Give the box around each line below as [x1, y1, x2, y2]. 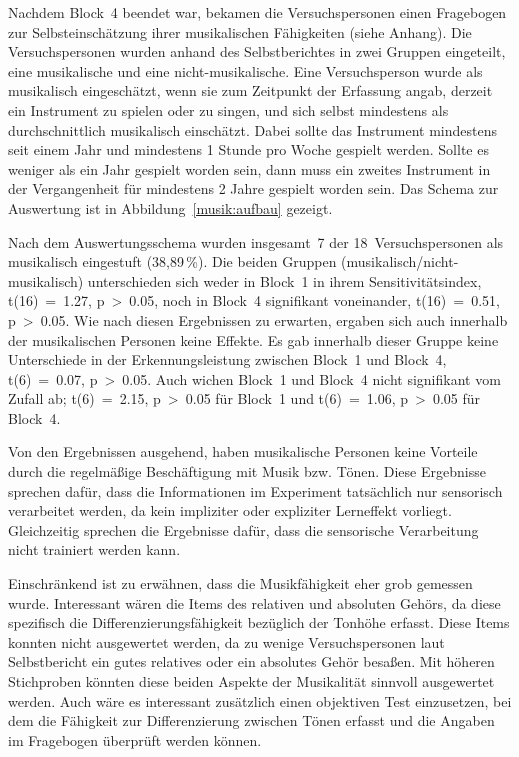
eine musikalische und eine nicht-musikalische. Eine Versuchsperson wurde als [8, 60, 483, 81]
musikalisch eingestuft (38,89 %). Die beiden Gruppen [8, 251, 337, 272]
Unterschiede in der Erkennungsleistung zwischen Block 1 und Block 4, [8, 349, 447, 370]
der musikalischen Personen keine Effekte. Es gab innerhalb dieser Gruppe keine [8, 329, 499, 350]
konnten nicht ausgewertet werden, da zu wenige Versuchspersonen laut [8, 631, 445, 652]
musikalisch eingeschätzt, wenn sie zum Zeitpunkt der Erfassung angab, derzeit [8, 80, 493, 101]
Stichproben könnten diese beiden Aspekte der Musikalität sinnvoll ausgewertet [8, 671, 495, 691]
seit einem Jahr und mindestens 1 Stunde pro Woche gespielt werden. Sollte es [8, 139, 489, 160]
